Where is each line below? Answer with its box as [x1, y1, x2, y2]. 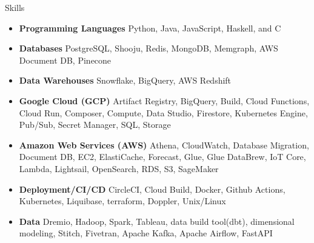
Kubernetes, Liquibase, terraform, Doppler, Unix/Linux [19, 195, 226, 207]
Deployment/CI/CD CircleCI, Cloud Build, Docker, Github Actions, [19, 182, 286, 195]
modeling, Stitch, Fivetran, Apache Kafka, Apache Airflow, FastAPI [19, 227, 273, 239]
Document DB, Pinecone [19, 53, 112, 66]
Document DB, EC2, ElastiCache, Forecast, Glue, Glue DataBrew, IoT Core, [19, 150, 306, 163]
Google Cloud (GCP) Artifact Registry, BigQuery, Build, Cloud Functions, [19, 94, 310, 107]
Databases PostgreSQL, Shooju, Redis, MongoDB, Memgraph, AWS [19, 42, 278, 55]
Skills [5, 1, 25, 13]
